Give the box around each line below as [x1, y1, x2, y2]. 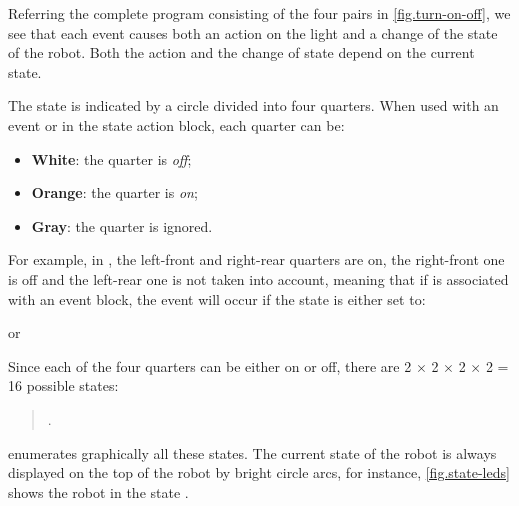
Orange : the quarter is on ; [31, 182, 198, 203]
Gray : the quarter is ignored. [31, 215, 213, 236]
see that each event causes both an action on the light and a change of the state [8, 22, 498, 43]
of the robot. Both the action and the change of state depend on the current [8, 42, 475, 63]
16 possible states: [8, 375, 119, 396]
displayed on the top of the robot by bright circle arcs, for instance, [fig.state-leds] [8, 462, 510, 483]
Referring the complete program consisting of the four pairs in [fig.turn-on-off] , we [8, 3, 511, 23]
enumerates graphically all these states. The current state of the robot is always [8, 442, 497, 463]
